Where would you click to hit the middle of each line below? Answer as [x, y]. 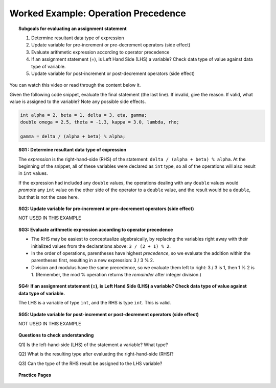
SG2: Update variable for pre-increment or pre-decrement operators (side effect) [106, 209]
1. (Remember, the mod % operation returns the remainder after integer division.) [117, 275]
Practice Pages [35, 375]
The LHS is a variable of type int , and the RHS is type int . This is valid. [95, 303]
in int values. [33, 173]
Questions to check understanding [56, 335]
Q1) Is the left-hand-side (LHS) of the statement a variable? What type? [93, 345]
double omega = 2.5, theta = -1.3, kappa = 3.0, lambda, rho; [100, 122]
